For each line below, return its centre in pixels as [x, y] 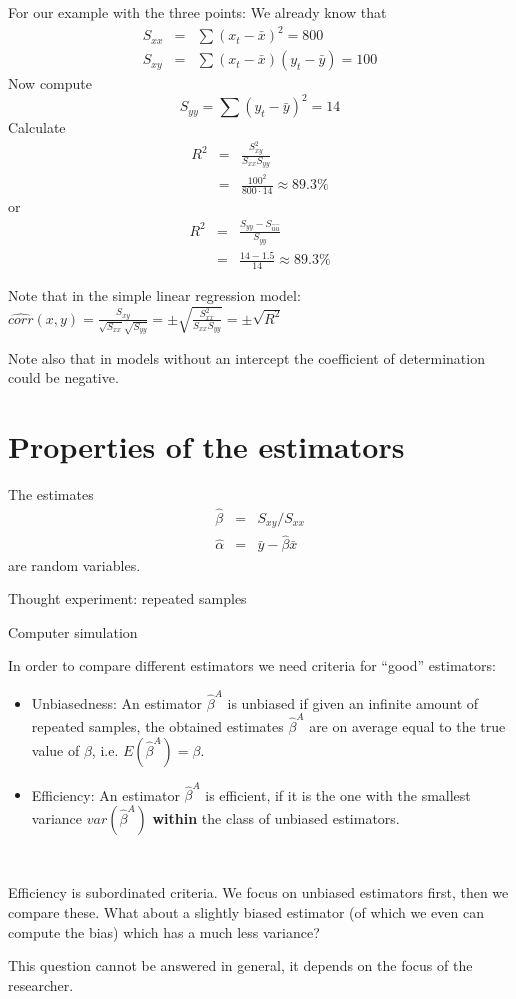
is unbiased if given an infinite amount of [353, 702]
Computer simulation [73, 631]
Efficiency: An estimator [105, 794]
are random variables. [74, 564]
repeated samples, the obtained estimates [157, 725]
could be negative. [63, 377]
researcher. [41, 984]
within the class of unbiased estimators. [276, 817]
